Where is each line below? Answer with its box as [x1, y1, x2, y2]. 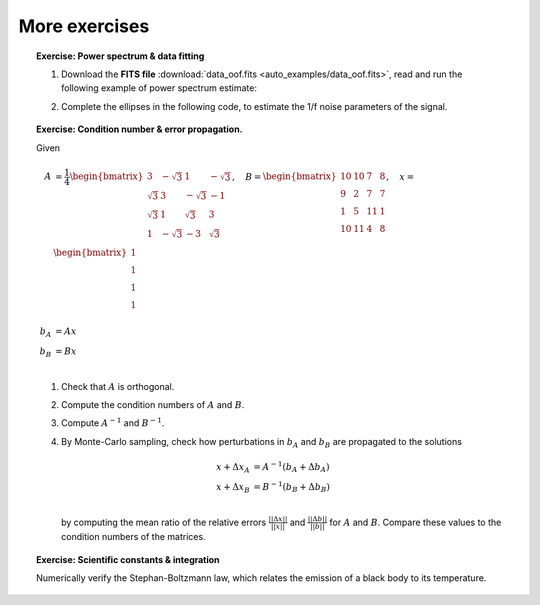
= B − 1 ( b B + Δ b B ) [253, 480, 330, 495]
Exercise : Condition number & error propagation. [36, 123, 244, 135]
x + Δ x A [216, 461, 250, 475]
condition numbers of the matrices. [61, 531, 206, 543]
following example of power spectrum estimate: [61, 82, 257, 94]
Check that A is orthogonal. [61, 380, 175, 392]
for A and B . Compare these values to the [329, 516, 502, 528]
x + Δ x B [215, 481, 250, 495]
